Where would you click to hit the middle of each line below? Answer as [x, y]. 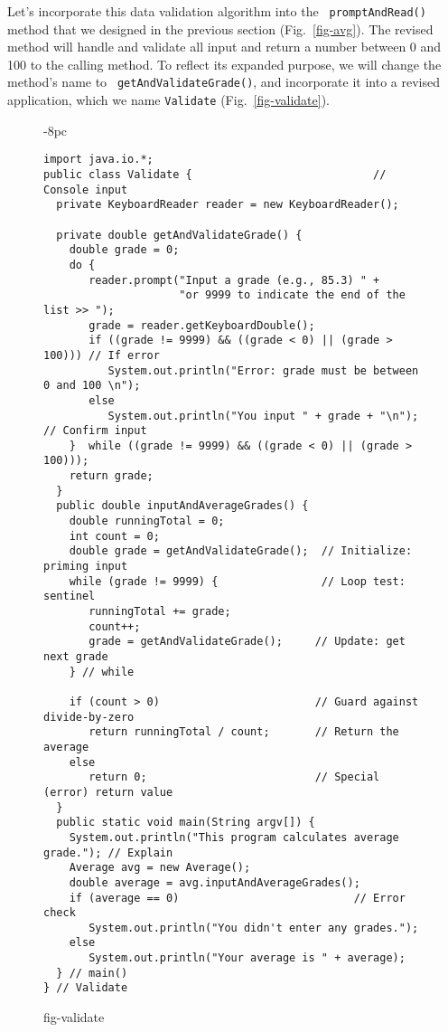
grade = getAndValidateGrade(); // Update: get [247, 642]
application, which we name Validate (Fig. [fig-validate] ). [168, 100]
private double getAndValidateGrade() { [179, 235]
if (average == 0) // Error [237, 898]
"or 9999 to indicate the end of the [292, 295]
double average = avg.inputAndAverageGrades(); [215, 882]
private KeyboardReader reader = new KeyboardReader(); [228, 205]
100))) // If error [102, 355]
